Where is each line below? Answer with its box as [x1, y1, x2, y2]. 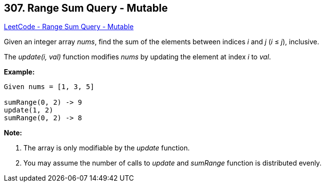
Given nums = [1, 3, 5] [4, 83, 95, 91]
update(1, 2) [4, 106, 54, 114]
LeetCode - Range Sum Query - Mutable [4, 22, 134, 31]
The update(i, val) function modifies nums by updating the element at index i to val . [4, 53, 271, 61]
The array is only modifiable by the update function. [23, 144, 190, 152]
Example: [4, 68, 35, 76]
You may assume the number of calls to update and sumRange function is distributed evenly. [23, 159, 322, 167]
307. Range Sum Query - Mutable [4, 2, 168, 14]
